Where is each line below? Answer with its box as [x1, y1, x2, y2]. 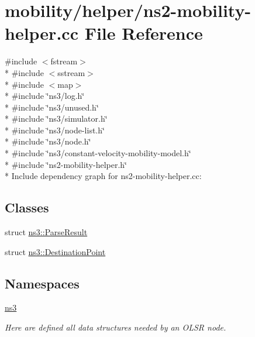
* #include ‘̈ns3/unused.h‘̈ [5, 101, 99, 113]
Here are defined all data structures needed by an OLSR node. [5, 321, 226, 333]
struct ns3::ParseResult [5, 226, 88, 238]
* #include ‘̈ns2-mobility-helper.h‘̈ [5, 158, 127, 170]
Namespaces [5, 274, 80, 292]
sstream [57, 66, 85, 78]
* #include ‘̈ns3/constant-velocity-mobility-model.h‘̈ [5, 147, 191, 159]
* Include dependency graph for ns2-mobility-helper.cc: [5, 170, 202, 182]
